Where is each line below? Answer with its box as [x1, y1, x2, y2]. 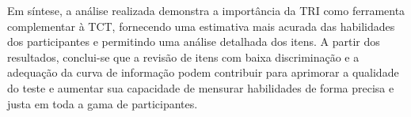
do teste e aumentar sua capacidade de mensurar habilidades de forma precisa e [7, 79, 394, 96]
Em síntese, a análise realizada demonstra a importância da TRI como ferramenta [7, 2, 405, 18]
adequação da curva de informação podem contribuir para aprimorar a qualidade [7, 64, 399, 81]
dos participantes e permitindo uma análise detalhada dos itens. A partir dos [7, 33, 380, 50]
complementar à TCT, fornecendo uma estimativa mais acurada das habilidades [7, 17, 395, 34]
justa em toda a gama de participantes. [7, 95, 198, 111]
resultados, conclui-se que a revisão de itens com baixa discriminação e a [7, 48, 360, 65]
